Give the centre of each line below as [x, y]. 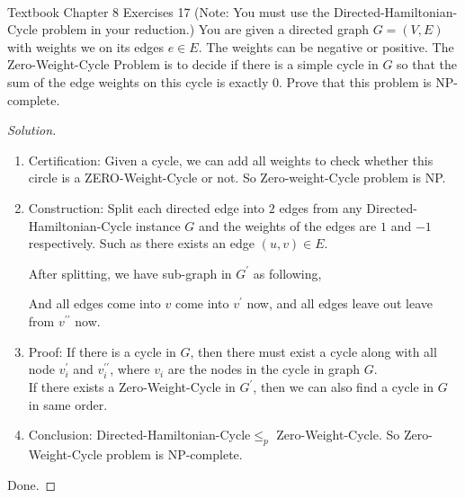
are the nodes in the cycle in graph [264, 369]
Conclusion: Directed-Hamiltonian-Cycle [139, 435]
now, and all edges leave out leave [340, 303]
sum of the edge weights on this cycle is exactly [138, 81]
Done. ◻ [32, 484]
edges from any [321, 207]
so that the [427, 64]
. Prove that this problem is [355, 81]
